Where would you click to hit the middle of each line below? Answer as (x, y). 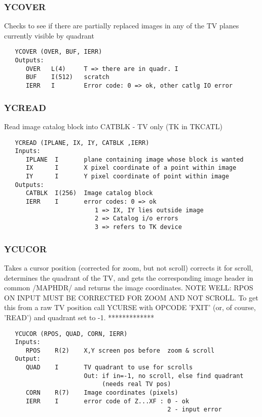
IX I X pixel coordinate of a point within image (131, 168)
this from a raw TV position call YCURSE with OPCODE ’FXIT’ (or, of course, (130, 307)
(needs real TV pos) (137, 384)
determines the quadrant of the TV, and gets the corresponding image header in (129, 277)
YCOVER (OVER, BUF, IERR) (59, 52)
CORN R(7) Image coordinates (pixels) (102, 393)
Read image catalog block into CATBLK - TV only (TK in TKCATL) (113, 126)
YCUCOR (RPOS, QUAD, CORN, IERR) (71, 334)
